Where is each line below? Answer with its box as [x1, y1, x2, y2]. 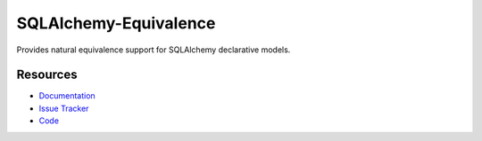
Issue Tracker [38, 103, 89, 114]
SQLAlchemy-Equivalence [16, 13, 216, 33]
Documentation [38, 90, 96, 101]
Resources [16, 67, 78, 82]
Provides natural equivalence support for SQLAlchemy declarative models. [16, 44, 291, 55]
